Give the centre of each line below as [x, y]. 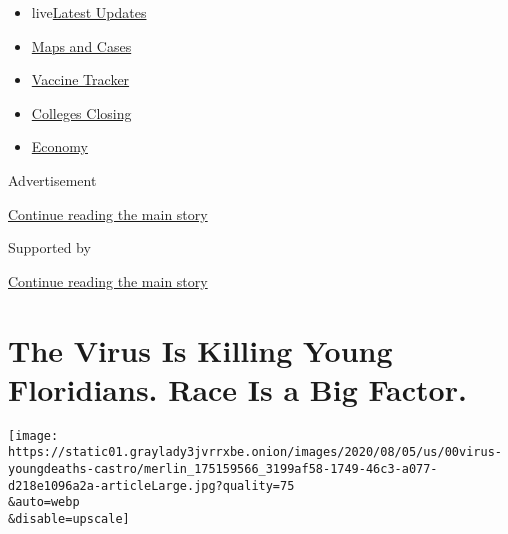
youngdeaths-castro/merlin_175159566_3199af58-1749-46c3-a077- [223, 468]
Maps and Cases [81, 45]
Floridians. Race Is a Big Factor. [237, 388]
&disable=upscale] [69, 518]
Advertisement [52, 179]
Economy [59, 146]
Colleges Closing [81, 112]
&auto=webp [44, 502]
